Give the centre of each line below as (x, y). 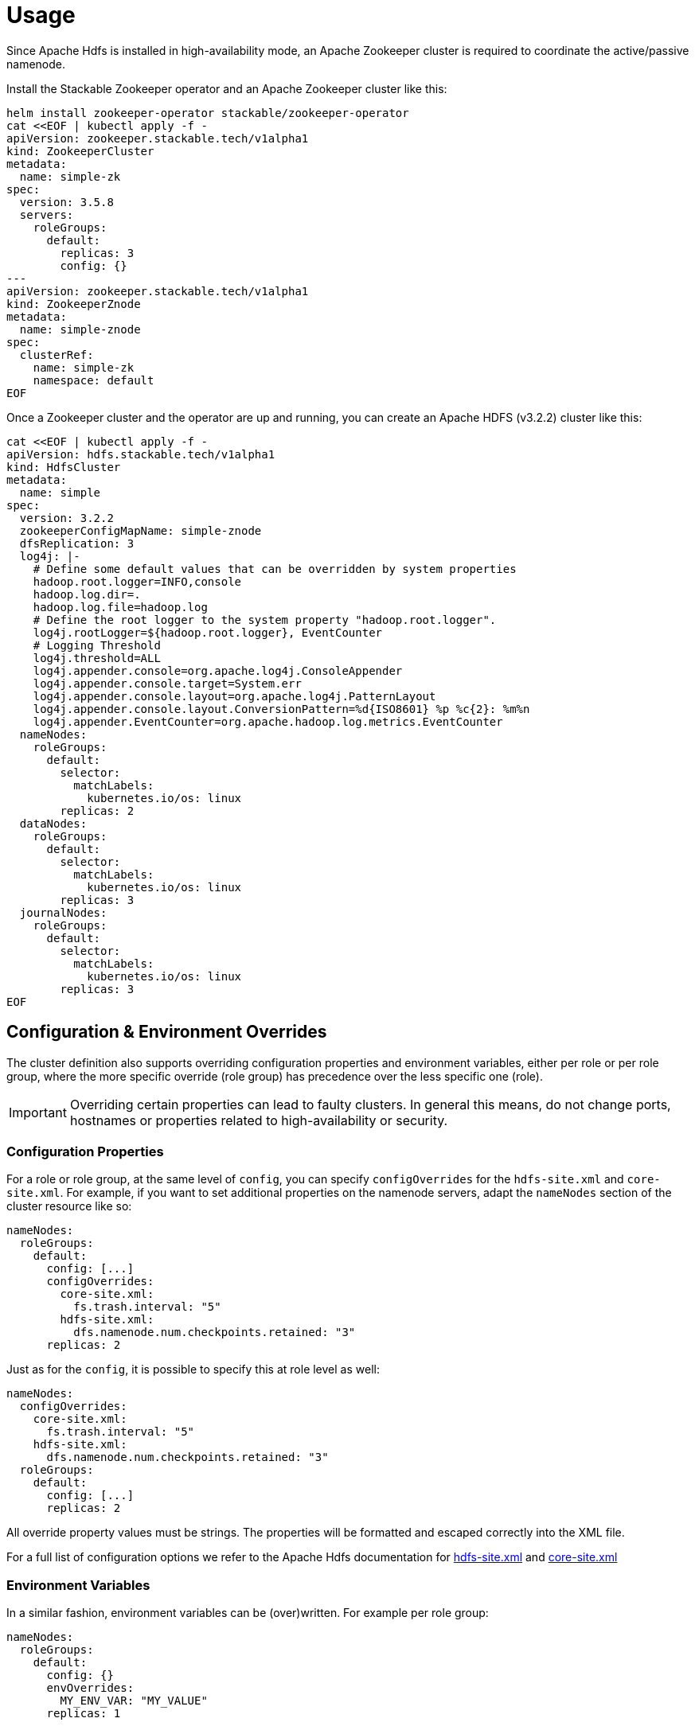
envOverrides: (90, 1688)
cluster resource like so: (69, 1206)
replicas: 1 (84, 1714)
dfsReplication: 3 (77, 543)
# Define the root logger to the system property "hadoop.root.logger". (265, 619)
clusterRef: (57, 355)
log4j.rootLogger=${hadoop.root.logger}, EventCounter (208, 632)
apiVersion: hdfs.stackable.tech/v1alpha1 (141, 454)
